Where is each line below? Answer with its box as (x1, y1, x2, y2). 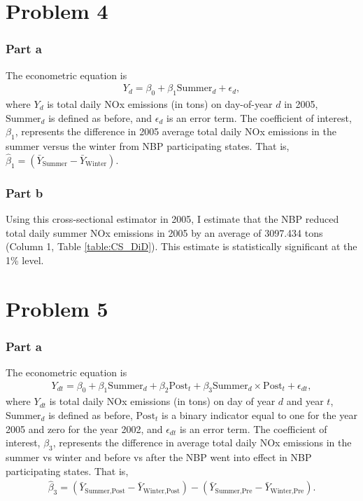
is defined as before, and (48, 110, 152, 125)
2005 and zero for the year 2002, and (6, 421, 163, 436)
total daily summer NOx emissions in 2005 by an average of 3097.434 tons (6, 225, 323, 240)
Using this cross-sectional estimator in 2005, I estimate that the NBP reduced (6, 212, 339, 226)
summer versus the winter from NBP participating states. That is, (6, 139, 290, 153)
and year (286, 394, 324, 409)
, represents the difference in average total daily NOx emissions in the (52, 435, 352, 450)
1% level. (6, 252, 44, 267)
